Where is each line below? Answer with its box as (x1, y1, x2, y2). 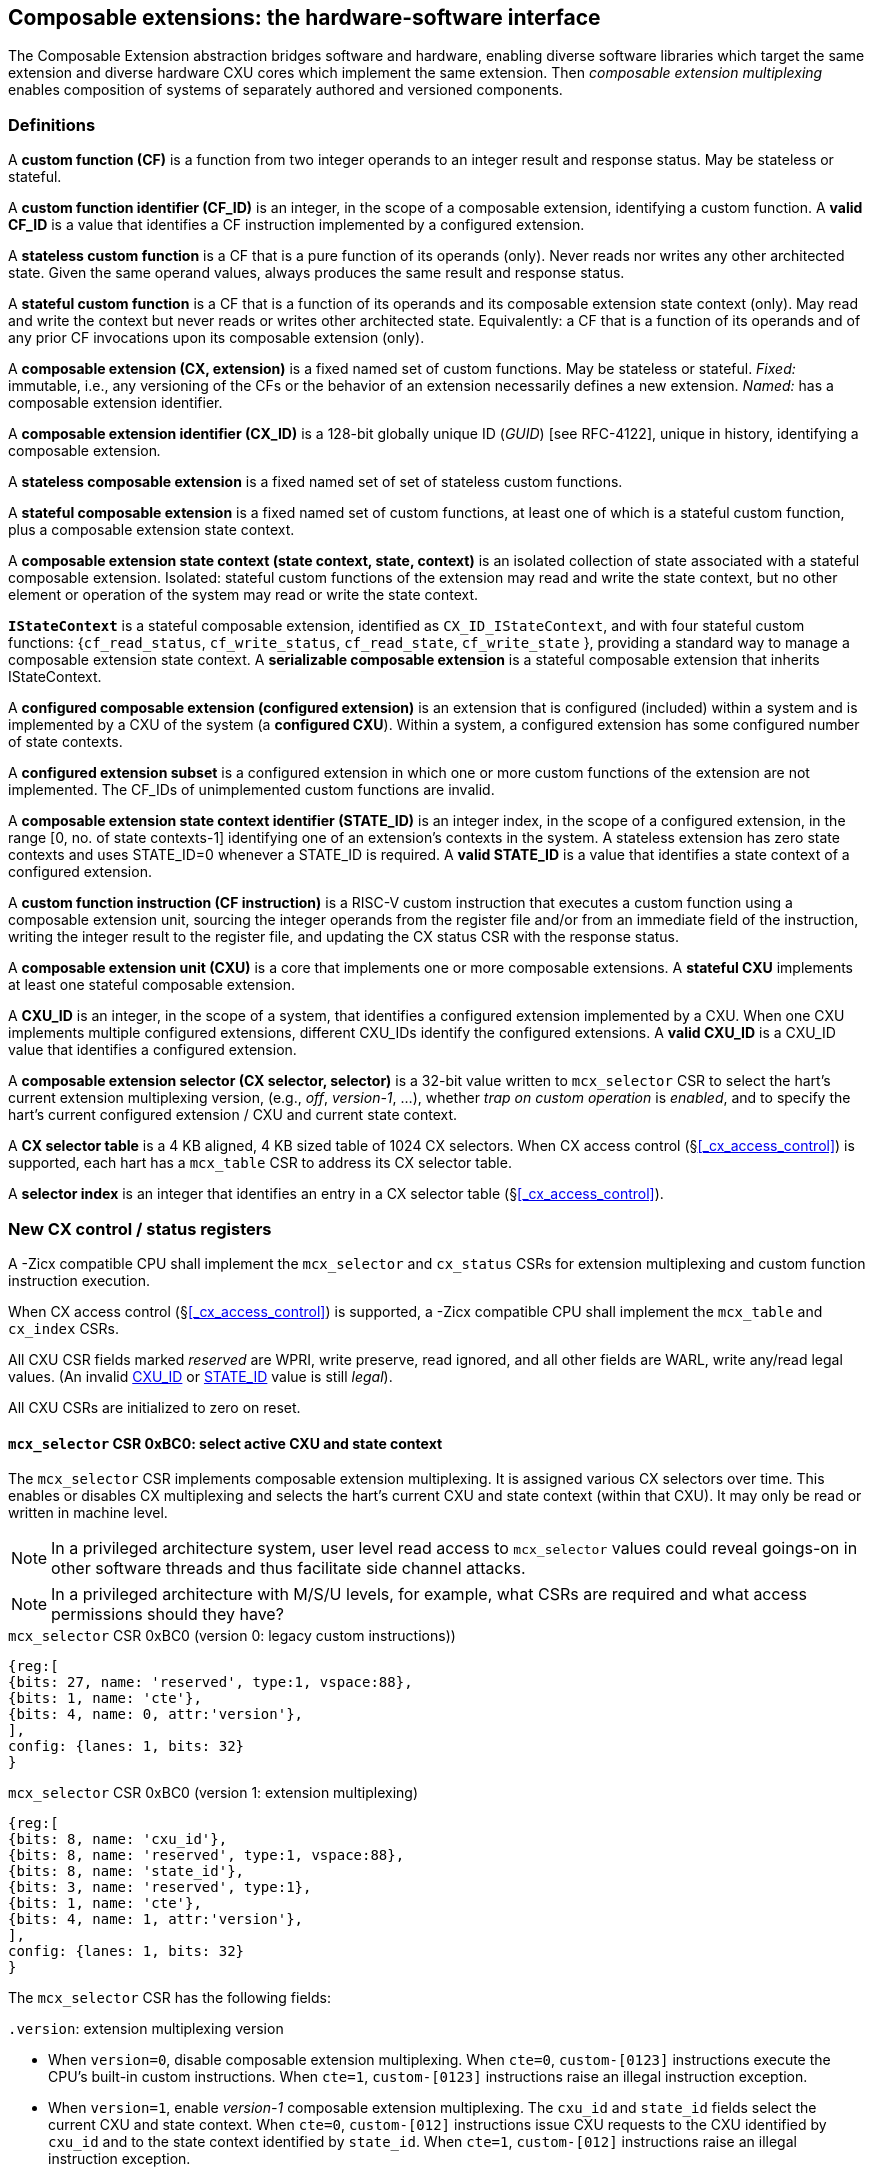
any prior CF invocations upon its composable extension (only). (8, 329, 425, 347)
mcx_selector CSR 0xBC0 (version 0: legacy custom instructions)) (8, 1627, 456, 1645)
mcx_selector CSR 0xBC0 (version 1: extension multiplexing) (8, 1784, 419, 1802)
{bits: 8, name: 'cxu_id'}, (8, 1831, 228, 1848)
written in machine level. (8, 1504, 168, 1522)
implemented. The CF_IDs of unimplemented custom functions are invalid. (8, 781, 495, 799)
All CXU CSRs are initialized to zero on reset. (8, 1398, 301, 1416)
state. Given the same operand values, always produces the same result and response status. (8, 264, 625, 282)
